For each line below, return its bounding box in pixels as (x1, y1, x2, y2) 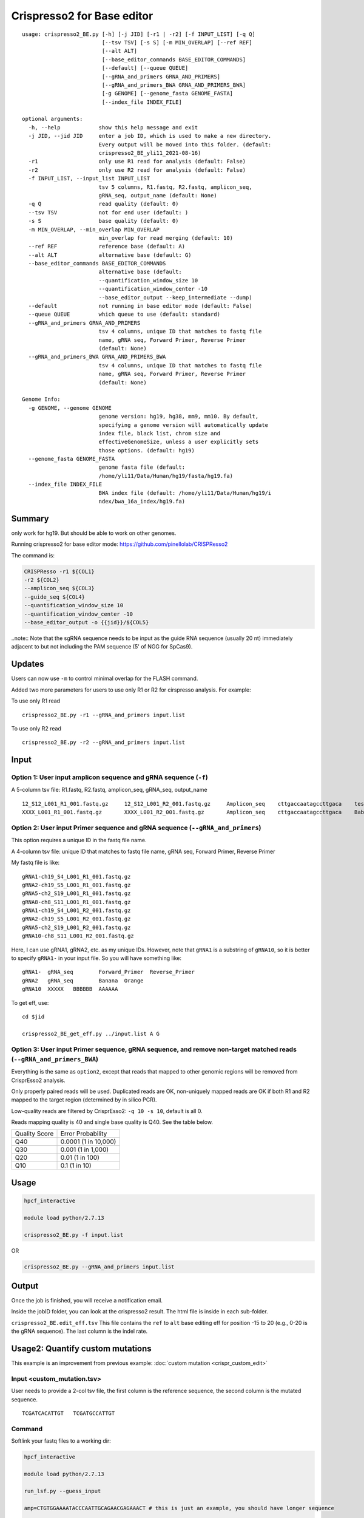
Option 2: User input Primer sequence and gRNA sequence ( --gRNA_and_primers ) (11, 823, 261, 832)
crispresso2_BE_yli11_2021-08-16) (98, 149, 201, 157)
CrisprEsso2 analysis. (11, 1077, 66, 1084)
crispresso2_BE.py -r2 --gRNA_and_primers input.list (22, 739, 185, 746)
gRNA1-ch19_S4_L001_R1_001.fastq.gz (22, 873, 131, 880)
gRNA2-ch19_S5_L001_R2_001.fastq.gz (22, 916, 131, 922)
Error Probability (60, 1129, 107, 1138)
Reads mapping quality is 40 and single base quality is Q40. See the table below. (11, 1118, 214, 1126)
